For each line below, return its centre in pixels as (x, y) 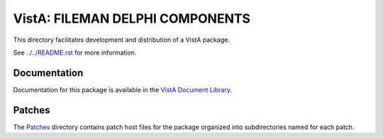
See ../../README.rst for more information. (75, 52)
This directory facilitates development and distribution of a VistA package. (122, 40)
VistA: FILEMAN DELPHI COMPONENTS (132, 18)
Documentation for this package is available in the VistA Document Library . (123, 89)
